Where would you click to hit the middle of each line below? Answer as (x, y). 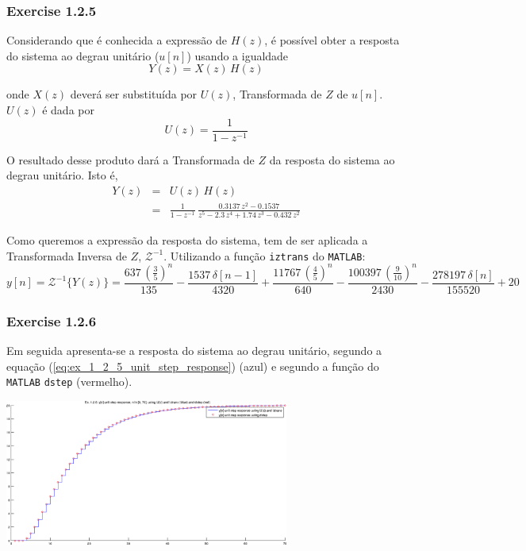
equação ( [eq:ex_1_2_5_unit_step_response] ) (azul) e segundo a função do (193, 366)
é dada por (68, 110)
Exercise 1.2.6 (52, 320)
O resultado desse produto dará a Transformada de (131, 159)
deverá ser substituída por (134, 94)
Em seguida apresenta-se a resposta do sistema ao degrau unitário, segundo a (194, 351)
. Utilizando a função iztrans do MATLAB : (265, 255)
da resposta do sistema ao (332, 159)
